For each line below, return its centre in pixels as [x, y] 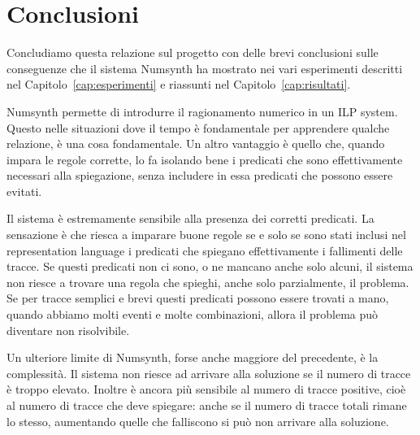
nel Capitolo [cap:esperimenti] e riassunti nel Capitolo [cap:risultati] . [179, 84]
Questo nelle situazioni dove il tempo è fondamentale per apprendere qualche [198, 127]
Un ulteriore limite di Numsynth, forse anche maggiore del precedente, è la [193, 357]
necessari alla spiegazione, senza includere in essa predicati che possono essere [200, 175]
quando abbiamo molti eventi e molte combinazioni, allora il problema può [193, 314]
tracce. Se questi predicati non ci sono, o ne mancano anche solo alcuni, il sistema [210, 266]
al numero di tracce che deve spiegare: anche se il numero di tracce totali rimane [207, 405]
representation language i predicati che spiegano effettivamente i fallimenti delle [205, 250]
